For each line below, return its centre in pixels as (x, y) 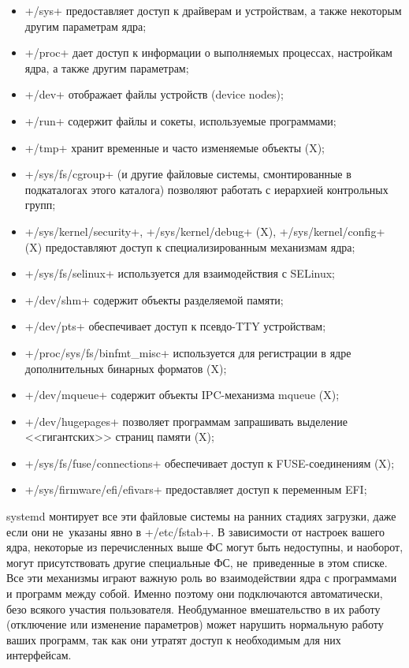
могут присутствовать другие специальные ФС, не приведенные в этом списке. (197, 562)
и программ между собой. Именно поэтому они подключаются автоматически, (195, 593)
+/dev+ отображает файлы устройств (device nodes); (154, 94)
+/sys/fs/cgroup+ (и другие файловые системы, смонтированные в (188, 174)
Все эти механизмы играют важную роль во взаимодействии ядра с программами (202, 578)
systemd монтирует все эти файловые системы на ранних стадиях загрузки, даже (201, 516)
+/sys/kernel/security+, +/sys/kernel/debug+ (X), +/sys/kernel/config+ (205, 231)
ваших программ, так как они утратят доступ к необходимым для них (174, 639)
